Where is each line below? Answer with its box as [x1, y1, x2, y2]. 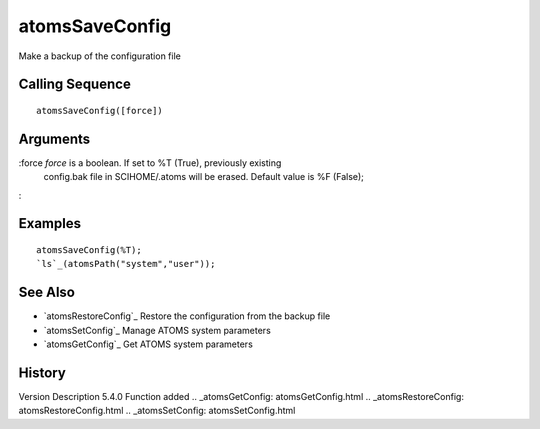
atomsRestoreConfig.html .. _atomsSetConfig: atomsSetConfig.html [18, 405, 296, 417]
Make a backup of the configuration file [18, 50, 182, 62]
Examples [18, 215, 82, 232]
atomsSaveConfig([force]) [36, 105, 164, 116]
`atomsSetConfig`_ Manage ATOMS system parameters [43, 324, 272, 336]
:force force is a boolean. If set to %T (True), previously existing [18, 156, 282, 169]
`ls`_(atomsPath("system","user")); [36, 258, 216, 270]
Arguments [18, 130, 91, 147]
